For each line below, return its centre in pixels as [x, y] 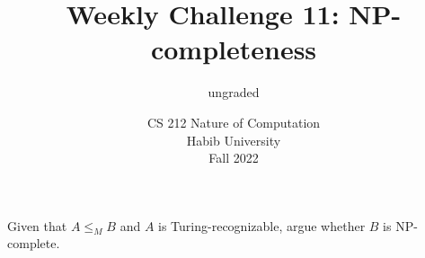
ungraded [234, 92]
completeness [234, 49]
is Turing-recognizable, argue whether [262, 225]
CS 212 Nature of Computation [234, 122]
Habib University [234, 140]
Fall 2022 [234, 158]
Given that [37, 225]
